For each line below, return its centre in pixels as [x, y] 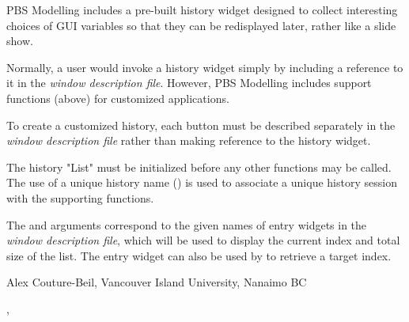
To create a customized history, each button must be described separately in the [201, 125]
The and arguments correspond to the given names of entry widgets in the [187, 224]
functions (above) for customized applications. [118, 98]
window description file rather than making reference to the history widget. [189, 140]
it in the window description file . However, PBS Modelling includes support [189, 83]
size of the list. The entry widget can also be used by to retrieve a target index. [199, 255]
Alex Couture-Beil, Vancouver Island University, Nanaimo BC [157, 282]
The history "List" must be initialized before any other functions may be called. [199, 167]
